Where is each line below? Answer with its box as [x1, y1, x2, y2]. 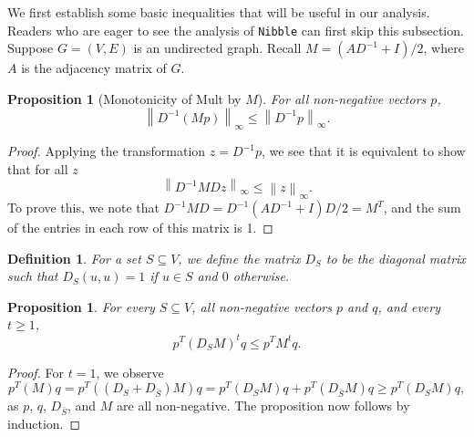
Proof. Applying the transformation [7, 141, 206, 161]
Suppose [7, 38, 54, 57]
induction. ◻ [7, 413, 81, 432]
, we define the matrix [178, 248, 301, 267]
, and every [377, 297, 441, 316]
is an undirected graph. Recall [133, 38, 302, 57]
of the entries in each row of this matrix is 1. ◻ [7, 218, 273, 237]
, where [423, 38, 464, 57]
